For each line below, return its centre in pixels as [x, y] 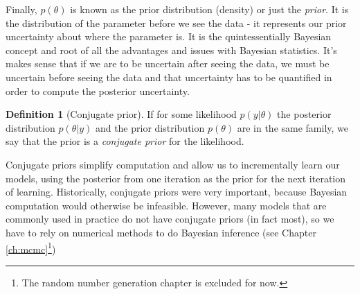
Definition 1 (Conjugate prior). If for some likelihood [121, 114]
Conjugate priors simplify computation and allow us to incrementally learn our [173, 164]
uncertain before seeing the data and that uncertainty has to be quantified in [169, 77]
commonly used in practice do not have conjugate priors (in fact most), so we [170, 219]
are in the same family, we [293, 127]
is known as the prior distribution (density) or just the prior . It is [209, 9]
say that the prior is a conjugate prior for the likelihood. [125, 141]
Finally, [21, 9]
